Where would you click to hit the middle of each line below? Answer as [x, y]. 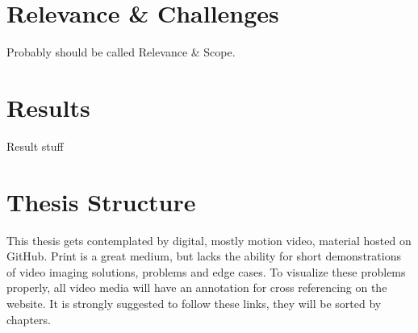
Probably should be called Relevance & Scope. [121, 52]
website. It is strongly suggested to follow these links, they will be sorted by [194, 303]
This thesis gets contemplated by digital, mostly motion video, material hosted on [209, 240]
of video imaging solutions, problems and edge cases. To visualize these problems [206, 271]
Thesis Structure [101, 201]
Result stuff [35, 146]
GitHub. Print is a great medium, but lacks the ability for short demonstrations [204, 256]
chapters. [29, 319]
